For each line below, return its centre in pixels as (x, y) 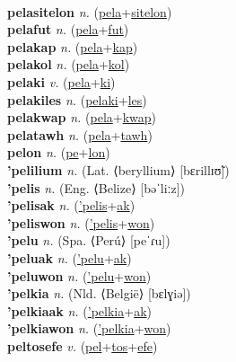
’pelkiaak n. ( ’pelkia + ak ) (80, 310)
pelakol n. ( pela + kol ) (69, 64)
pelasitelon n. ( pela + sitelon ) (90, 11)
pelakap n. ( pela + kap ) (73, 46)
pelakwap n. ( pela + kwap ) (82, 117)
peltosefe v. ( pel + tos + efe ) (83, 345)
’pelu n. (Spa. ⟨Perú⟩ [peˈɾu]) (89, 240)
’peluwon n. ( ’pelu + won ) (79, 275)
